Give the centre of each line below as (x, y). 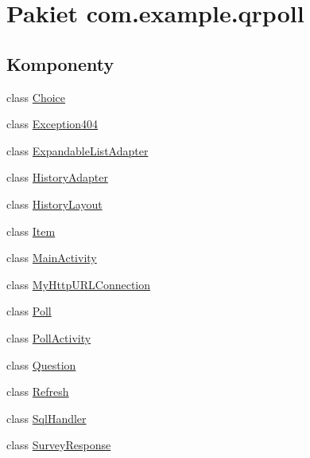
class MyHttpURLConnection (79, 284)
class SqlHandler (46, 418)
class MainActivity (52, 258)
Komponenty (60, 63)
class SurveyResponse (59, 445)
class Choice (36, 97)
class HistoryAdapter (57, 177)
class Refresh (38, 391)
